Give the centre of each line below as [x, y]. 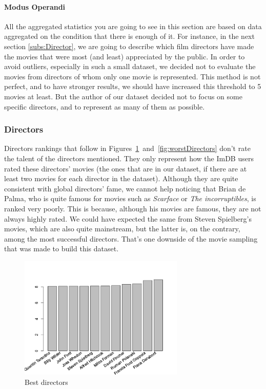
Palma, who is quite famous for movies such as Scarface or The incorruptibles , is [130, 198]
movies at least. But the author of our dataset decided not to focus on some [123, 96]
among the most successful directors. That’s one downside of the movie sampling [131, 238]
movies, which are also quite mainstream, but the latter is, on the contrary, [122, 229]
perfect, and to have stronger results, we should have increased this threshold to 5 [133, 86]
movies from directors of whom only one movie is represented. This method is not [132, 76]
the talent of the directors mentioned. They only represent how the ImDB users [129, 158]
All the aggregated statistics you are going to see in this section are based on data [133, 26]
